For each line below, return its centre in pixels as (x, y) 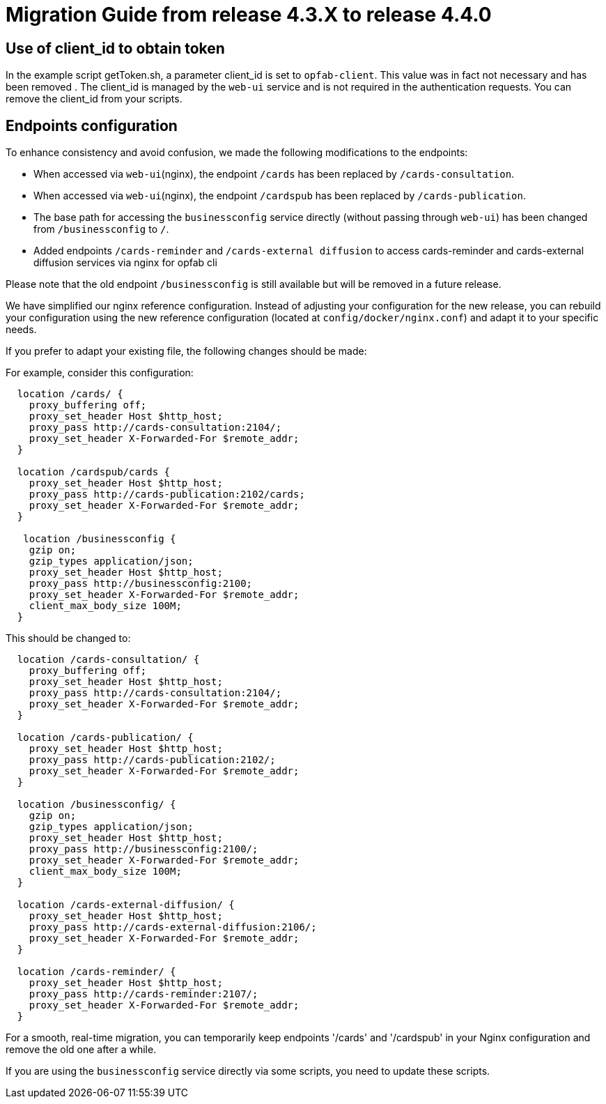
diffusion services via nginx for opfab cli (125, 263)
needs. (21, 330)
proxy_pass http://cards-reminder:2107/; (143, 994)
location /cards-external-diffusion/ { (126, 905)
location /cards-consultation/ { (108, 660)
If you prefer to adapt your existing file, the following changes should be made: (186, 351)
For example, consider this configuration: (100, 373)
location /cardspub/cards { (94, 472)
